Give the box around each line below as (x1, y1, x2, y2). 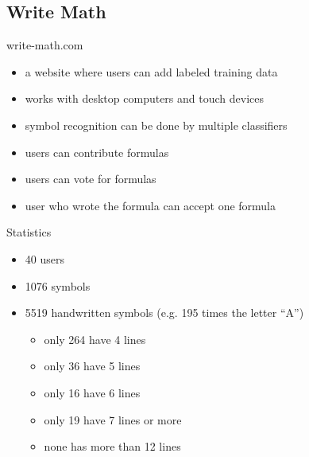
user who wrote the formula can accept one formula (25, 197, 276, 213)
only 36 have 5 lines (44, 357, 141, 374)
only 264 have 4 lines (44, 330, 146, 347)
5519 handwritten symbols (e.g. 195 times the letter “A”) (25, 304, 304, 321)
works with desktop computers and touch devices (25, 90, 264, 107)
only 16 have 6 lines (44, 384, 141, 400)
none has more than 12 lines (44, 438, 181, 455)
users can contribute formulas (25, 143, 169, 160)
